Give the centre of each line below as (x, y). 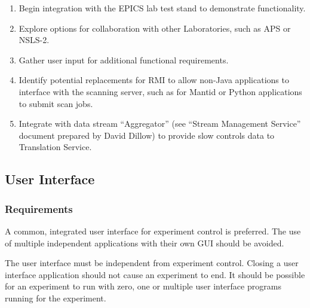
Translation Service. (55, 147)
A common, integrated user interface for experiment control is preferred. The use (153, 231)
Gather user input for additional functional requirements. (124, 60)
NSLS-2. (34, 40)
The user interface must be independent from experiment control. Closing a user (152, 263)
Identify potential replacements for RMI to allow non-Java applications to (154, 80)
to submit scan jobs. (56, 103)
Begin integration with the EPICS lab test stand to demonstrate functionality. (162, 8)
